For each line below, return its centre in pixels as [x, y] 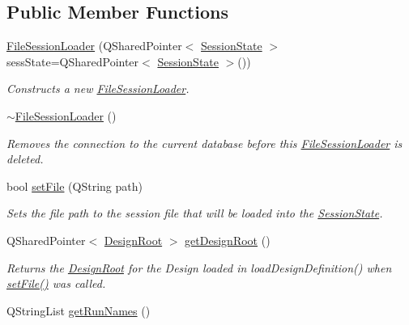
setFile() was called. [56, 283]
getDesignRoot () [228, 240]
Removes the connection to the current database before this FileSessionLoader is [204, 143]
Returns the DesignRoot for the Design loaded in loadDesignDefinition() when [199, 267]
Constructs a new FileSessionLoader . [98, 89]
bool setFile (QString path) [75, 186]
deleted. [25, 159]
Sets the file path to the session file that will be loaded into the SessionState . [195, 213]
